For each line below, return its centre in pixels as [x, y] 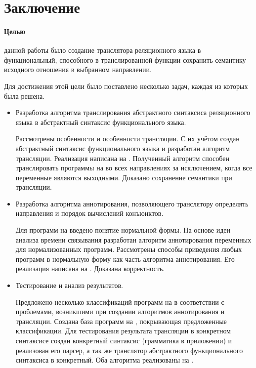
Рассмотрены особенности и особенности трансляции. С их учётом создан [128, 139]
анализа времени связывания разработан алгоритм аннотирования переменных [133, 239]
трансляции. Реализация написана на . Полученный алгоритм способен [122, 158]
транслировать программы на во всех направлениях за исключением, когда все [134, 168]
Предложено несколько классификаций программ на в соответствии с [120, 302]
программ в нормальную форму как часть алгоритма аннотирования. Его [125, 259]
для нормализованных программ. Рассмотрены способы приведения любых [129, 249]
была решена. [24, 96]
